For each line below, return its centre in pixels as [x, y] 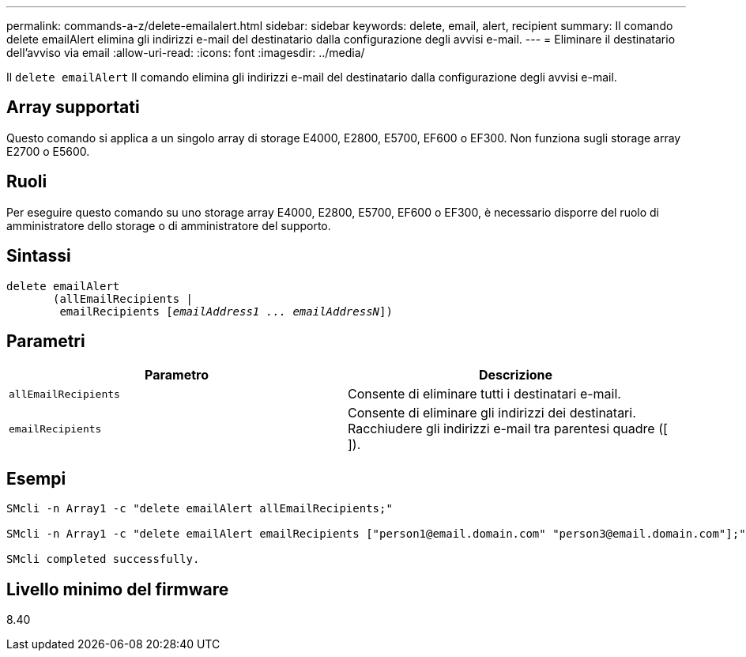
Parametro [177, 375]
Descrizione [516, 375]
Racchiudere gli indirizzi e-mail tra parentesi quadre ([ [508, 429]
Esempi [36, 478]
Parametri [46, 341]
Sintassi [39, 256]
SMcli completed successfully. [103, 559]
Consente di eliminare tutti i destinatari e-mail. [484, 394]
